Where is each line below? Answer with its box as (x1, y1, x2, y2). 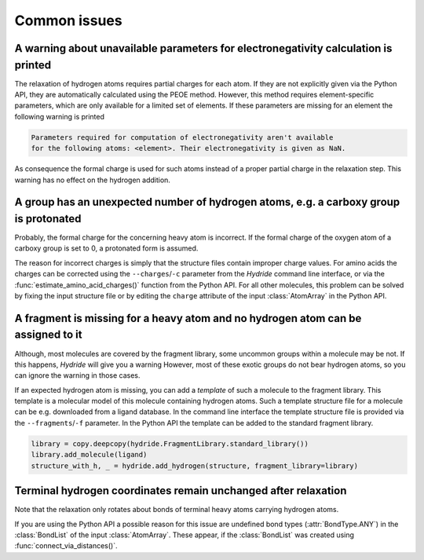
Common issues (14, 12, 122, 29)
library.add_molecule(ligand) (31, 450, 148, 459)
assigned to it (14, 328, 82, 342)
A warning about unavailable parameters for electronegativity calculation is (14, 42, 393, 55)
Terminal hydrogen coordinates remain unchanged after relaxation (14, 484, 347, 498)
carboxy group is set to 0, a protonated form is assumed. (14, 243, 199, 253)
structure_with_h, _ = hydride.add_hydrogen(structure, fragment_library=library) (31, 461, 359, 470)
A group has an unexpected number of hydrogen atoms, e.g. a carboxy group (14, 196, 400, 209)
